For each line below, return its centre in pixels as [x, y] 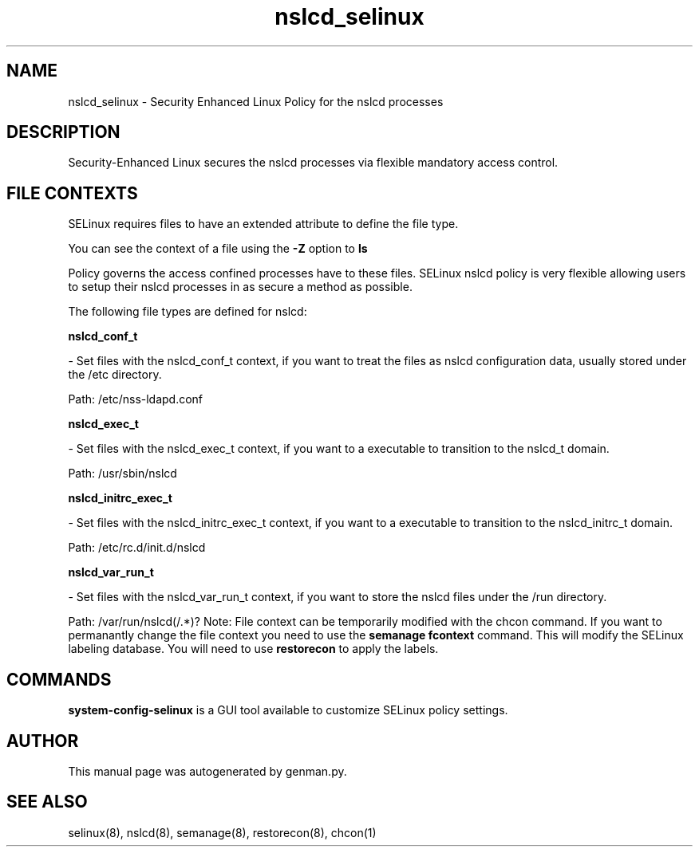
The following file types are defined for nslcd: [188, 312]
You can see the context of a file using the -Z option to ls [218, 249]
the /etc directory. [115, 375]
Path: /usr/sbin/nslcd [122, 474]
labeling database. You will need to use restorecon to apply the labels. [253, 649]
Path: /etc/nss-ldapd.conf [136, 399]
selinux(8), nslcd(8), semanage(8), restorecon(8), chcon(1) [222, 832]
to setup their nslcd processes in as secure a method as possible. [240, 287]
